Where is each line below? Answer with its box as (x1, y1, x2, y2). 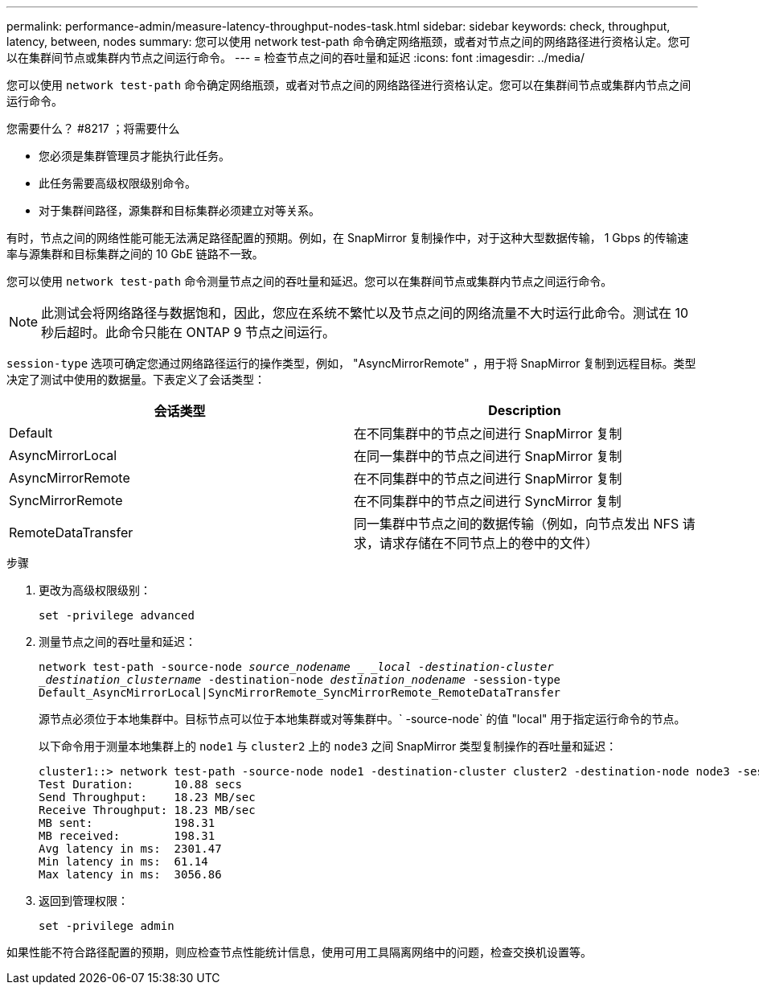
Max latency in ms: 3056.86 (39, 868, 222, 881)
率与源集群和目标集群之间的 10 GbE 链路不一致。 (6, 247, 264, 261)
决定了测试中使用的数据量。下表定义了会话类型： (6, 372, 265, 386)
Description (488, 402, 561, 418)
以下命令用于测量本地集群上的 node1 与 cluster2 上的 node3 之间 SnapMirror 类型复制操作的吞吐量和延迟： (39, 739, 617, 753)
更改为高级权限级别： (39, 583, 151, 597)
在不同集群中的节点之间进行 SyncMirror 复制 (354, 493, 622, 509)
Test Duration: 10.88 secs (39, 778, 242, 791)
